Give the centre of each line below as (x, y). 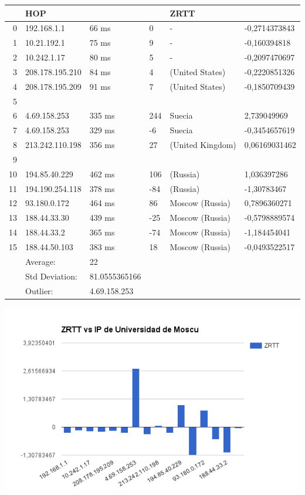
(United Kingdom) (203, 145)
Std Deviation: (51, 276)
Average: (40, 261)
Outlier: (39, 290)
